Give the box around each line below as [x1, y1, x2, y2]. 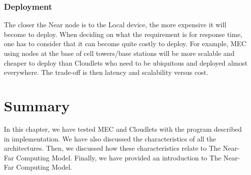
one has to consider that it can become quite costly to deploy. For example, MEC [4, 38, 247, 49]
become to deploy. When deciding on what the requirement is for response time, [4, 29, 242, 39]
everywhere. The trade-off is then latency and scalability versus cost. [4, 67, 209, 77]
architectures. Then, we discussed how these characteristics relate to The [4, 143, 221, 153]
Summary [4, 95, 70, 115]
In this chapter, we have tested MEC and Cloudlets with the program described [4, 123, 242, 134]
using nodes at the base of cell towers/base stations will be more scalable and [4, 48, 234, 58]
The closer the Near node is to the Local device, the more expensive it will [4, 19, 227, 30]
